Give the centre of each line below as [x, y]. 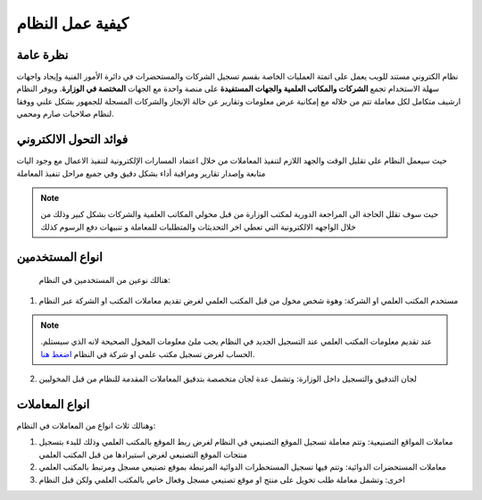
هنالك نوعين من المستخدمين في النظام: [105, 280]
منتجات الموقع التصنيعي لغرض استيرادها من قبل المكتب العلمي [143, 454]
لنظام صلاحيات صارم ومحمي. [65, 114]
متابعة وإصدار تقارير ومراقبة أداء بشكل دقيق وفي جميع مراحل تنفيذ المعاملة [141, 173]
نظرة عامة [42, 55]
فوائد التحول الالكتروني [72, 140]
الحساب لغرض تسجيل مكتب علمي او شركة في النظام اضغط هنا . [148, 354]
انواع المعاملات [53, 404]
